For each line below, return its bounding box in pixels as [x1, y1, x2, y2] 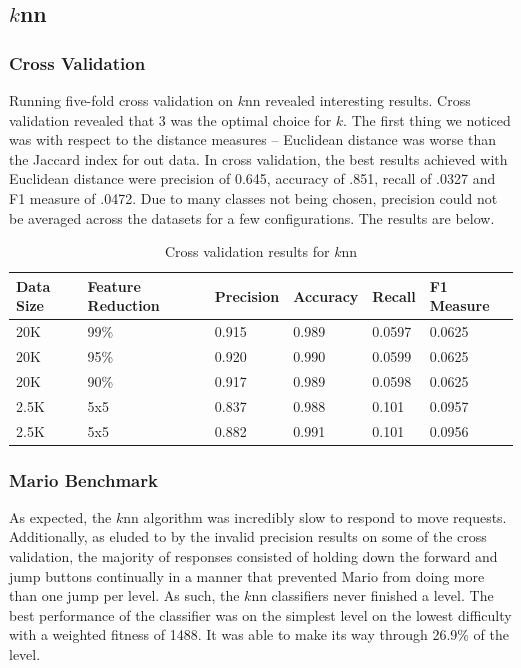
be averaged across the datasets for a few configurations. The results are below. [9, 207, 495, 228]
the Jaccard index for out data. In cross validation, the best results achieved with [9, 148, 508, 169]
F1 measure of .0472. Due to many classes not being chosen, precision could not [9, 187, 498, 208]
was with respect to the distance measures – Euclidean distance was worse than [9, 129, 496, 150]
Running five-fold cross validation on [9, 90, 234, 110]
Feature [87, 275, 141, 296]
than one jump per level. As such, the [9, 585, 240, 606]
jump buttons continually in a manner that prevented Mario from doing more [9, 565, 485, 586]
